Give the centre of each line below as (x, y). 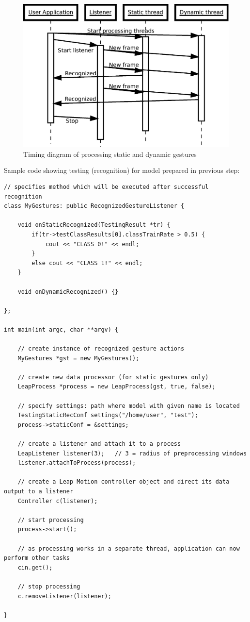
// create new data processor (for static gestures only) (113, 377)
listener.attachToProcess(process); (77, 463)
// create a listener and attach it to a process (99, 444)
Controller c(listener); (58, 501)
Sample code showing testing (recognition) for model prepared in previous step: (122, 170)
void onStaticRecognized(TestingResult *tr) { (94, 225)
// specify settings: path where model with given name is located (129, 406)
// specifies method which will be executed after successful (106, 187)
